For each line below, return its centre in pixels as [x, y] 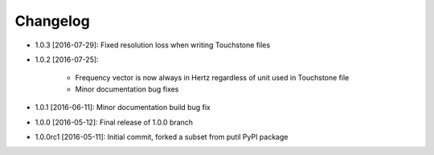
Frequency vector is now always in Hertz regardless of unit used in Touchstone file [212, 78]
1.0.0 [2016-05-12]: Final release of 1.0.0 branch [114, 122]
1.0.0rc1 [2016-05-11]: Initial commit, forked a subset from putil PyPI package [162, 137]
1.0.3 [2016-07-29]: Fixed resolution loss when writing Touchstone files [153, 45]
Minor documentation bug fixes [127, 89]
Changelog [52, 21]
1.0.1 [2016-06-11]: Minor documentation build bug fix [123, 108]
